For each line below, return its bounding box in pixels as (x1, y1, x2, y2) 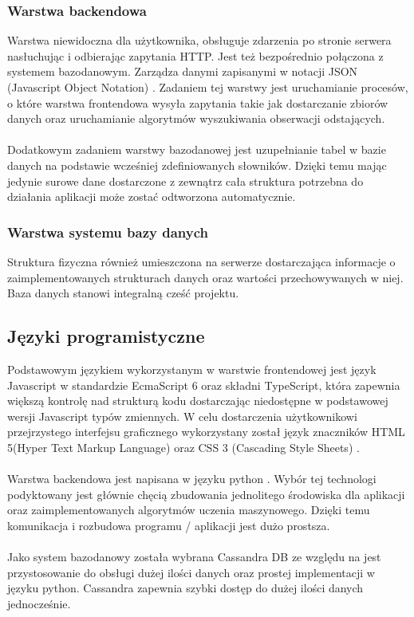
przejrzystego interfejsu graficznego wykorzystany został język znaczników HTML (7, 423, 405, 440)
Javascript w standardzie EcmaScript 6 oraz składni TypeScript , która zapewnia (7, 376, 400, 393)
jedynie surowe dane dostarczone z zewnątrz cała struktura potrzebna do (7, 172, 364, 189)
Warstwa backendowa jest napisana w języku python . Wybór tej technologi (7, 470, 377, 487)
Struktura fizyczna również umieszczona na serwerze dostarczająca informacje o (7, 253, 396, 269)
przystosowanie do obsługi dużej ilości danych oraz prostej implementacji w (7, 564, 375, 580)
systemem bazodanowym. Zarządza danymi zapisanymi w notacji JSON (7, 63, 358, 80)
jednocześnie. (7, 595, 71, 611)
